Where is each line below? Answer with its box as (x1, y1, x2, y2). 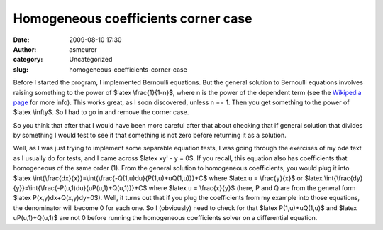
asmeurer (69, 45, 97, 53)
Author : (13, 45, 37, 53)
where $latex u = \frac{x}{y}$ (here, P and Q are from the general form (148, 184, 356, 192)
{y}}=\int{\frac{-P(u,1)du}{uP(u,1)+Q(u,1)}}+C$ (13, 184, 148, 192)
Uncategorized (69, 55, 113, 64)
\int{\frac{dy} (323, 174, 363, 182)
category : (13, 55, 43, 64)
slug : (13, 65, 28, 74)
